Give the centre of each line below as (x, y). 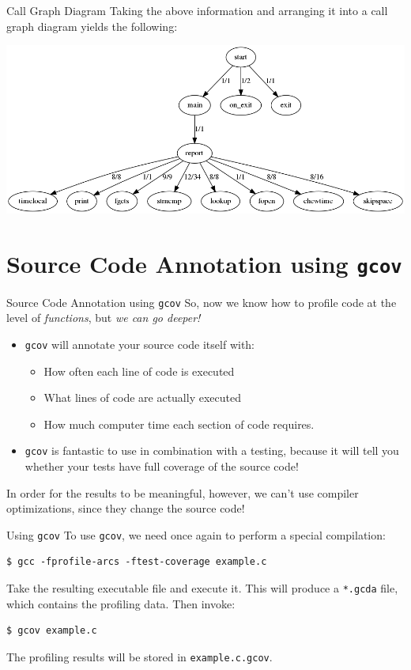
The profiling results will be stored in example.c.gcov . (140, 656)
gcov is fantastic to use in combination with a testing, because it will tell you (212, 450)
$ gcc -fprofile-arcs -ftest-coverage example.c (137, 562)
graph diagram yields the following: (92, 26)
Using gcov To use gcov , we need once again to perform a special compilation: (196, 534)
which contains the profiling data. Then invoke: (121, 603)
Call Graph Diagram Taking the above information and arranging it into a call (197, 10)
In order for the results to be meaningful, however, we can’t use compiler (183, 492)
